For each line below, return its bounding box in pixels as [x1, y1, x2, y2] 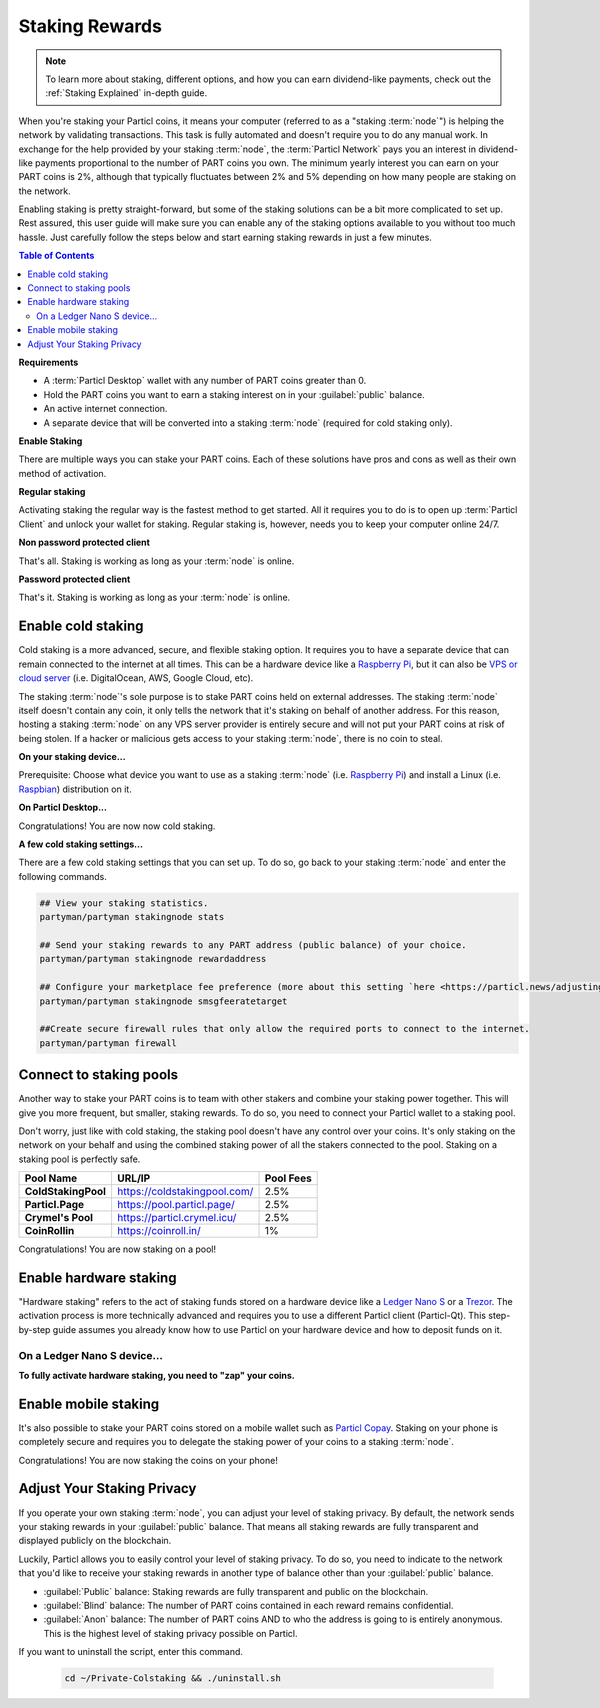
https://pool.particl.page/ [116, 1198, 235, 1212]
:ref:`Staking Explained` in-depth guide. [45, 87, 208, 99]
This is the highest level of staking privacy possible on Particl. [43, 1627, 299, 1639]
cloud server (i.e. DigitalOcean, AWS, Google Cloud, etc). [18, 672, 254, 684]
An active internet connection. [43, 403, 168, 415]
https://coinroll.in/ [116, 1224, 202, 1238]
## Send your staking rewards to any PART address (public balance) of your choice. [39, 939, 467, 950]
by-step [18, 1323, 51, 1335]
